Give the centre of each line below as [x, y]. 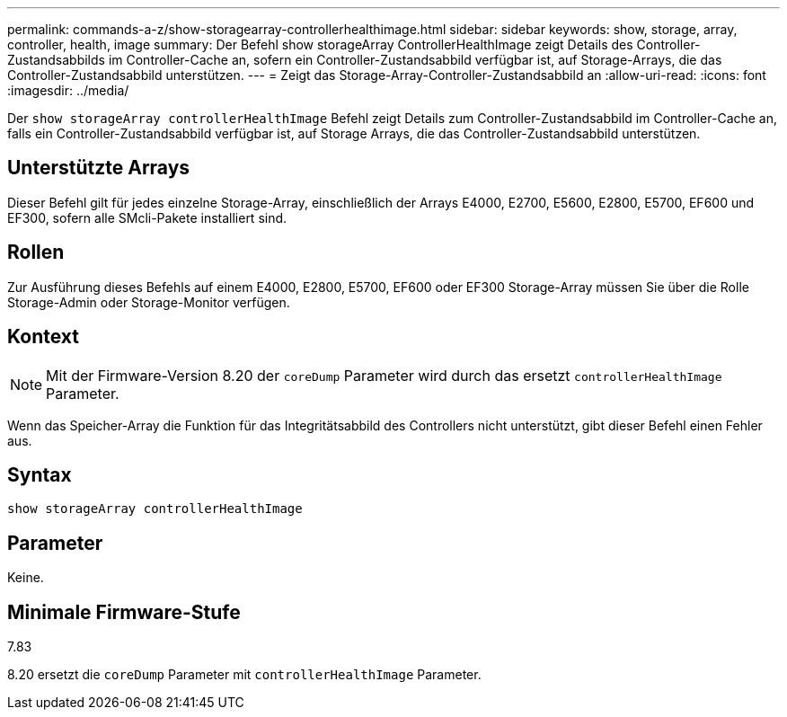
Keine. [26, 578]
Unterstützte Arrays [99, 168]
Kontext [43, 337]
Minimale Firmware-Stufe [124, 612]
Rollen [36, 252]
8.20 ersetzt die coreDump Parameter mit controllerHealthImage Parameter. [244, 675]
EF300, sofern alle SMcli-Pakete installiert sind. [147, 217]
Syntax [40, 474]
